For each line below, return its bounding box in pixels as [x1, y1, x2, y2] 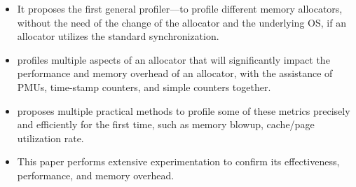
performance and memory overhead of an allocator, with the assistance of [17, 66, 333, 81]
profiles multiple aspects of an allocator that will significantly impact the [17, 52, 330, 67]
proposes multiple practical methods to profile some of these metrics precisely [17, 103, 350, 118]
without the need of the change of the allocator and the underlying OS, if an [17, 15, 346, 29]
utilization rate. [17, 130, 84, 145]
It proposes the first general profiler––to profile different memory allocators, [17, 1, 343, 15]
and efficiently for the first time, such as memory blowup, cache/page [17, 117, 315, 132]
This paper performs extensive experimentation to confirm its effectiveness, [17, 154, 340, 169]
